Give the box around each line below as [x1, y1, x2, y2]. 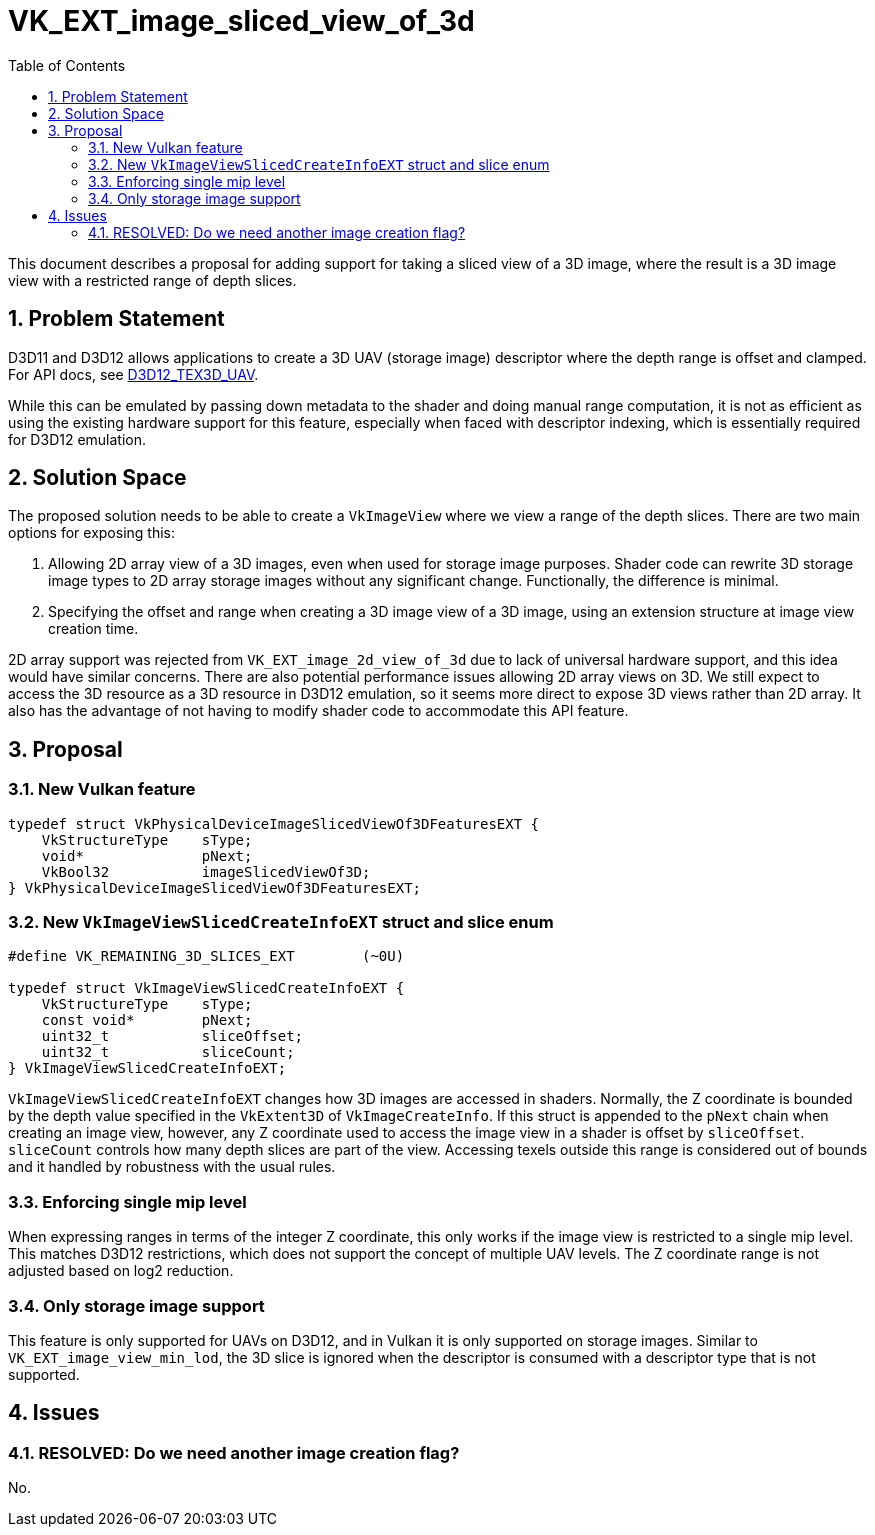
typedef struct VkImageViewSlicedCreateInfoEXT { [8, 980, 405, 997]
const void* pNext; [41, 1012, 253, 1029]
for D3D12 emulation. [8, 430, 147, 448]
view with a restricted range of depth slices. [8, 271, 297, 289]
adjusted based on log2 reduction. [8, 1262, 234, 1280]
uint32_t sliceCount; [41, 1044, 295, 1061]
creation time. [48, 620, 139, 638]
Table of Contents [8, 56, 126, 74]
